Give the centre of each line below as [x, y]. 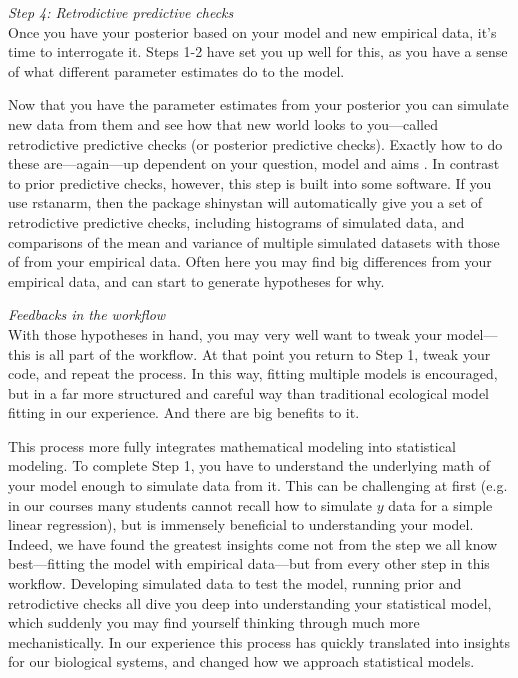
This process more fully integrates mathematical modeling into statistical [232, 445]
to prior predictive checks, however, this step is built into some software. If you [250, 182]
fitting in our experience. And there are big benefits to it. [184, 412]
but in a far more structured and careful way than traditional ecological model [249, 392]
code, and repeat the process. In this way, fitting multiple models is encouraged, [253, 373]
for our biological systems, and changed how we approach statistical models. [241, 661]
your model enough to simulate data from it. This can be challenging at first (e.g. [258, 485]
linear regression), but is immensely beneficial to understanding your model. [241, 524]
